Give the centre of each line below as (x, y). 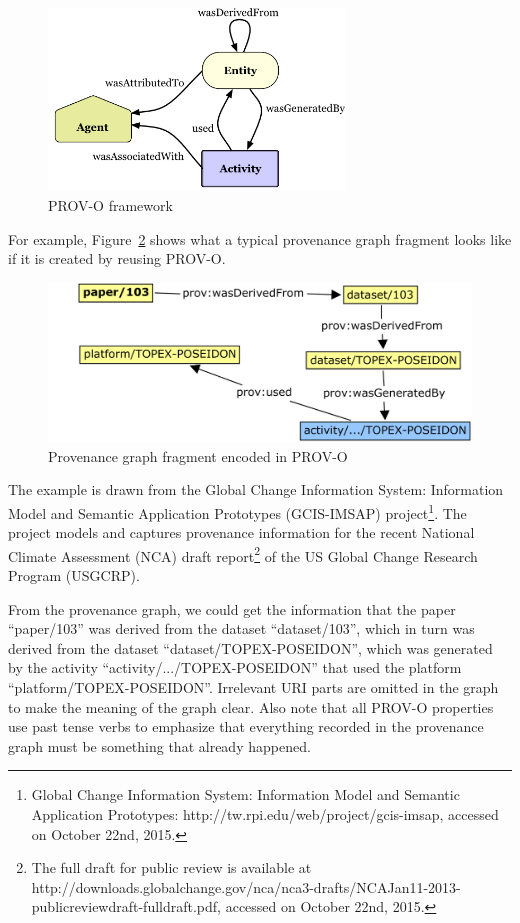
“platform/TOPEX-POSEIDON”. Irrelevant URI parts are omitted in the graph (253, 687)
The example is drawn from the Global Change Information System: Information (256, 489)
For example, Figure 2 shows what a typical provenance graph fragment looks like (260, 238)
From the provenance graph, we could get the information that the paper (232, 608)
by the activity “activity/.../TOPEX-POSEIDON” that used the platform (235, 667)
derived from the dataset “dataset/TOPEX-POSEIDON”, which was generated (250, 647)
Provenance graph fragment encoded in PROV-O (198, 455)
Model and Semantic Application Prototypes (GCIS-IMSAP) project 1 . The (237, 511)
